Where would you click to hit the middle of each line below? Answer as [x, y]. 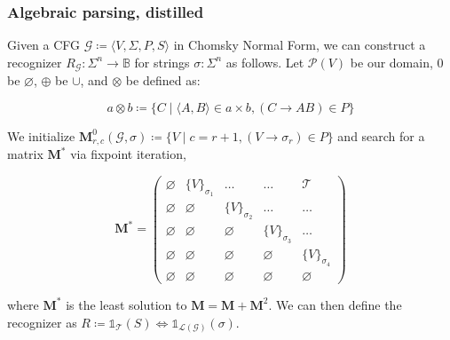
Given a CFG [44, 45]
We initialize [41, 135]
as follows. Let [265, 62]
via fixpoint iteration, [128, 154]
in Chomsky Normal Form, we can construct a [300, 45]
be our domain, [391, 62]
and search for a [381, 135]
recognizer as [42, 322]
